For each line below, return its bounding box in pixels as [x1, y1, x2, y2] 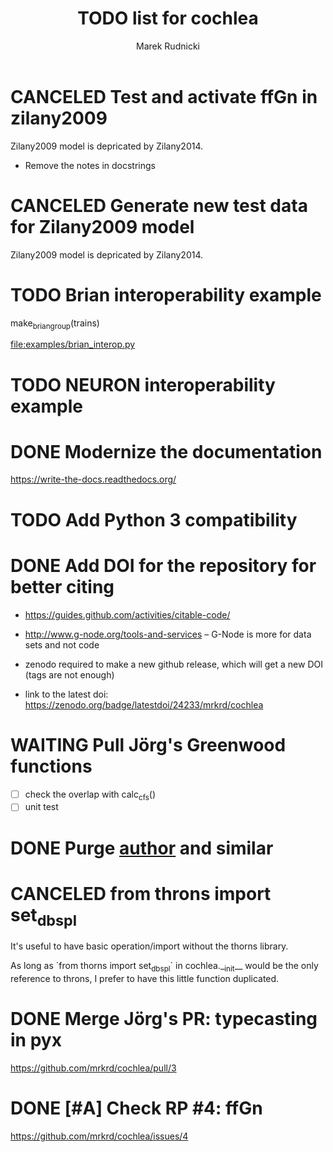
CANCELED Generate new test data [10, 194, 308, 217]
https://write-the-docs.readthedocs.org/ [10, 473, 177, 486]
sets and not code [24, 638, 100, 651]
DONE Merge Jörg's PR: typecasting [10, 1008, 318, 1031]
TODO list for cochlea [77, 7, 259, 30]
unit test [24, 801, 59, 813]
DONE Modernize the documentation [10, 440, 323, 463]
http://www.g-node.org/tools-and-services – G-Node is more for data [24, 628, 312, 640]
